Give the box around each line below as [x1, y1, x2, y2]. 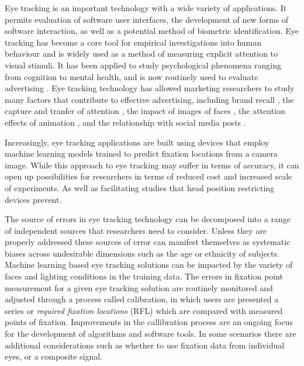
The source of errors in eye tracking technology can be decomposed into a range [5, 213, 291, 225]
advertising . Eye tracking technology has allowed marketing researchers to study [5, 82, 295, 94]
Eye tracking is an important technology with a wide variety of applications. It [5, 2, 287, 13]
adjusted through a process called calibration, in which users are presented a [5, 293, 279, 305]
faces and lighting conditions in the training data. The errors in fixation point [5, 270, 284, 282]
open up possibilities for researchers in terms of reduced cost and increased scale [5, 170, 292, 182]
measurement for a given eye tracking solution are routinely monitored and [5, 281, 273, 294]
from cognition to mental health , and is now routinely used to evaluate [5, 70, 258, 82]
